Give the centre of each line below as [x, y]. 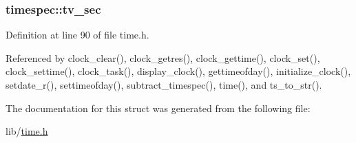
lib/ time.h [27, 131]
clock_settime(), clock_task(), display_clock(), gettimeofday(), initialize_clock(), [178, 71]
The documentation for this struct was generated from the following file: [158, 108]
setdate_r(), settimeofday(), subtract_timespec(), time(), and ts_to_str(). [164, 85]
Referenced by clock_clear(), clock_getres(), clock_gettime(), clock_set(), [163, 57]
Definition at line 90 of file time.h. [77, 35]
